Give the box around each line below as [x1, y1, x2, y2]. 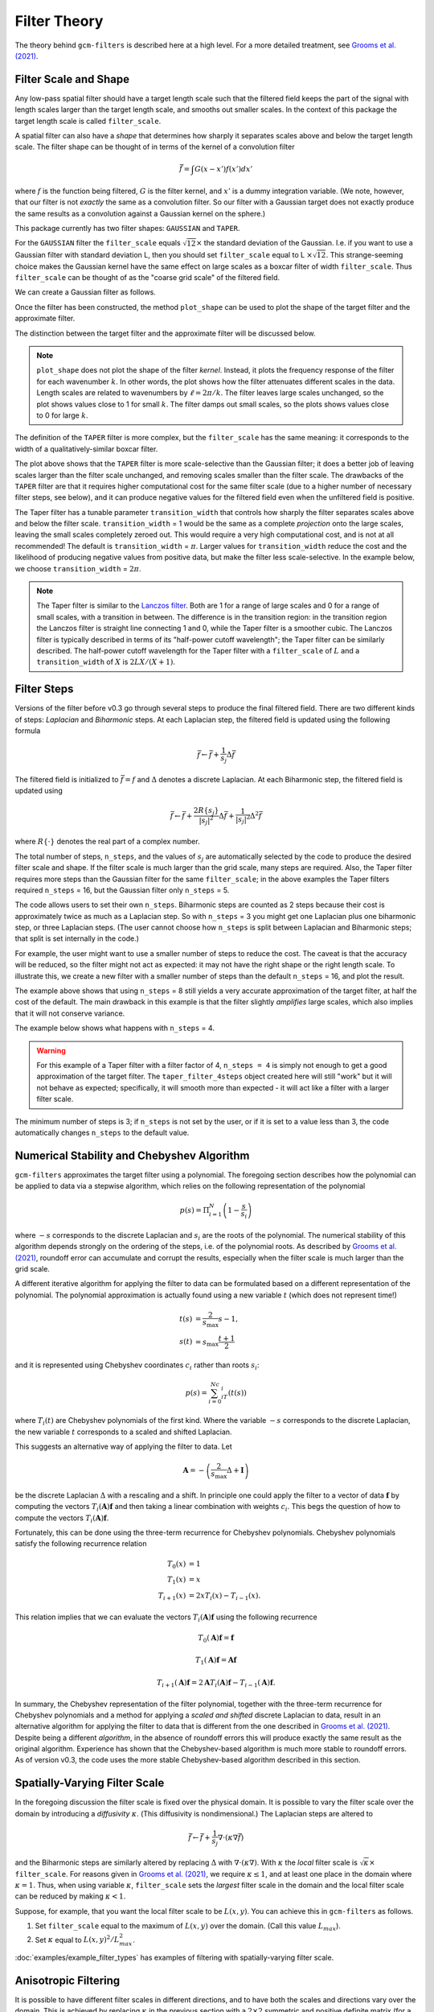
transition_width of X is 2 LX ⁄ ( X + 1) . [36, 657, 176, 667]
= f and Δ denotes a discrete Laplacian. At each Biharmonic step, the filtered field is [125, 774, 403, 784]
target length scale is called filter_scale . [14, 116, 162, 126]
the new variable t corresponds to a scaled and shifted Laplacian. [14, 1427, 232, 1437]
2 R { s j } [193, 806, 219, 817]
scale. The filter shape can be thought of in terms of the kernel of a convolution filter [14, 142, 295, 152]
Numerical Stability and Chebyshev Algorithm [14, 1148, 250, 1162]
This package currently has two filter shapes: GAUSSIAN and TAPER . [14, 224, 240, 233]
